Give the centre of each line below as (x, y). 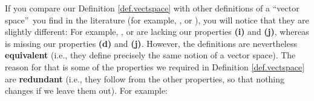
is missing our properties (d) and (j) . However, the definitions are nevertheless (151, 43)
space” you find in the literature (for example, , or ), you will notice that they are (157, 20)
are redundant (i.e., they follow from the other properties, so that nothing (145, 78)
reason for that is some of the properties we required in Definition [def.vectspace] (155, 66)
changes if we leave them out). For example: (86, 90)
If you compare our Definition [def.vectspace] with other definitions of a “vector (152, 8)
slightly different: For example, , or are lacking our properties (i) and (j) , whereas (157, 32)
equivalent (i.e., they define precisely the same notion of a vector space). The (150, 55)
